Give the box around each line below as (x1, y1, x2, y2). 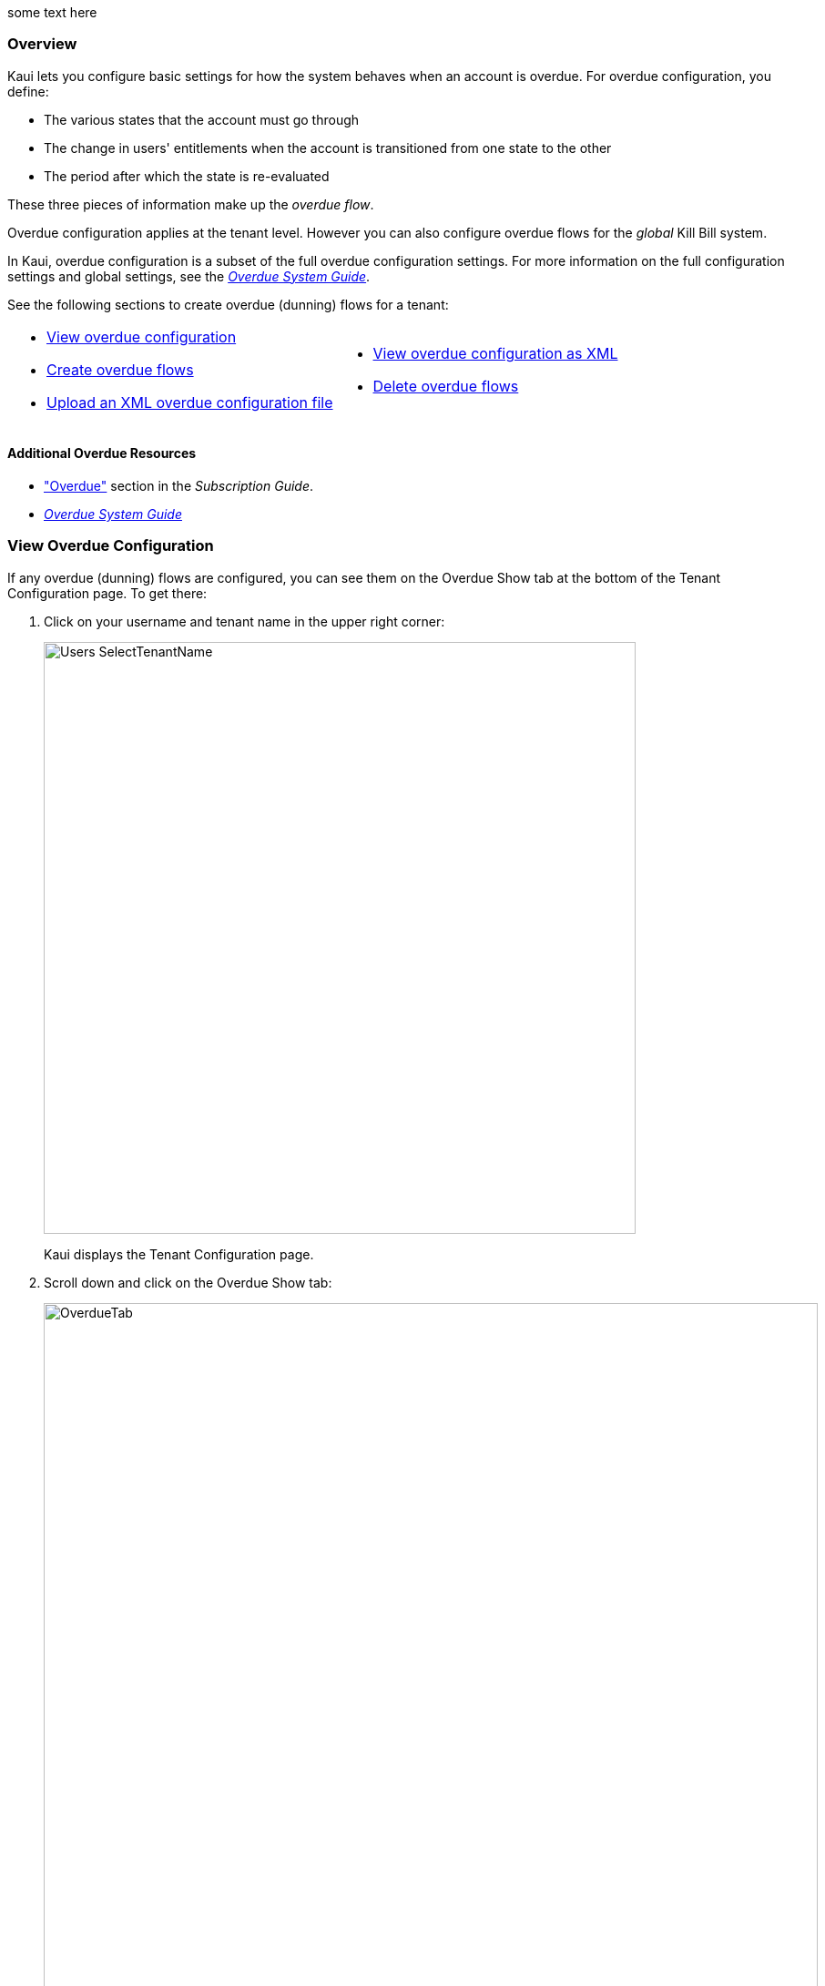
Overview (7, 35, 77, 54)
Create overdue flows (46, 360, 194, 379)
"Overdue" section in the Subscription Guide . (44, 477, 314, 494)
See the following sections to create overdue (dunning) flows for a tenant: (7, 296, 449, 312)
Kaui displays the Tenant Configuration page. (44, 1246, 314, 1262)
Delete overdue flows (372, 376, 519, 395)
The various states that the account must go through (44, 111, 360, 127)
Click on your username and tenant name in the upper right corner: (44, 613, 445, 629)
